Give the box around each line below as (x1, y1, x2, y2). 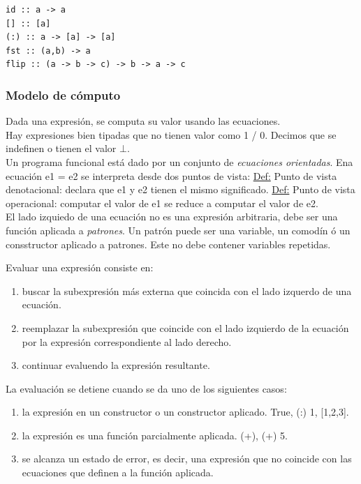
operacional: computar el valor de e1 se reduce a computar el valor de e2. (6, 195, 318, 210)
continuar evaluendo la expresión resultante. (22, 358, 210, 372)
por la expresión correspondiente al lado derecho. (22, 334, 232, 349)
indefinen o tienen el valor (6, 141, 117, 156)
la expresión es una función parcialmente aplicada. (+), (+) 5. (22, 428, 288, 442)
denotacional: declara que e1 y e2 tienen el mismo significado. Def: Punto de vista (6, 182, 355, 197)
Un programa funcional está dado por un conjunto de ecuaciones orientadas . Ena (6, 154, 353, 169)
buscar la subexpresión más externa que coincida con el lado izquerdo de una (22, 283, 352, 298)
